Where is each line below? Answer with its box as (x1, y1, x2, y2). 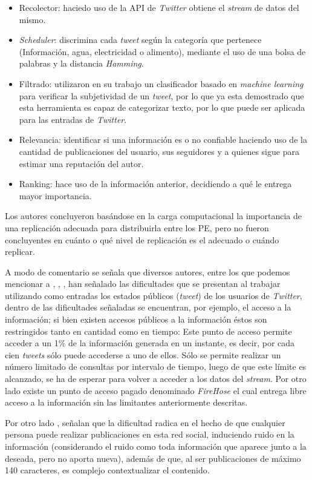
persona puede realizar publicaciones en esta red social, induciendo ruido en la (5, 428, 294, 441)
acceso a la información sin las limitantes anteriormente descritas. (5, 396, 248, 409)
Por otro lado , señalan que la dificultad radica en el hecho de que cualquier (5, 416, 285, 429)
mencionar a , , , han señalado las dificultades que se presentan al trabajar (5, 277, 281, 290)
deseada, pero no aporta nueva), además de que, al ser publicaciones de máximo (5, 452, 301, 464)
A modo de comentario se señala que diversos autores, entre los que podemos (5, 265, 290, 278)
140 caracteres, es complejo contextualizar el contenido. (5, 464, 210, 476)
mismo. (19, 13, 46, 25)
